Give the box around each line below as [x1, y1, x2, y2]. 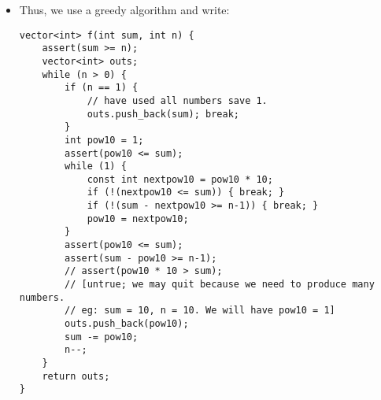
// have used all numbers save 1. [87, 94, 268, 106]
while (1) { [65, 161, 127, 172]
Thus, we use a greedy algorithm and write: [19, 2, 230, 17]
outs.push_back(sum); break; [87, 108, 239, 120]
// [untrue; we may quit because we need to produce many [65, 279, 375, 291]
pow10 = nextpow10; [87, 213, 189, 224]
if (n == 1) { [65, 82, 139, 94]
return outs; [42, 370, 110, 382]
